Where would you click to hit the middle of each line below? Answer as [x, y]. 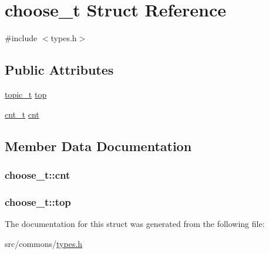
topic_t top [26, 94]
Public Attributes [59, 70]
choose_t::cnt [38, 174]
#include [21, 38]
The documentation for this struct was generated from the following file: [135, 223]
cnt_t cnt [22, 114]
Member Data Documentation [98, 146]
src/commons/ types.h [44, 243]
